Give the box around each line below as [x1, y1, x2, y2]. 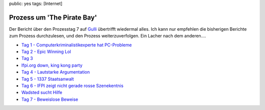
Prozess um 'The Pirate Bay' [9, 13, 97, 21]
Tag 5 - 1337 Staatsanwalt [21, 76, 74, 82]
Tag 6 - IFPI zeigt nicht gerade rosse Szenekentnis [21, 83, 124, 89]
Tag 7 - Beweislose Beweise [21, 96, 79, 102]
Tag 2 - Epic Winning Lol [21, 49, 71, 55]
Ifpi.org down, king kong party [21, 62, 83, 68]
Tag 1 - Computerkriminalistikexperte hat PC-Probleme [21, 42, 132, 48]
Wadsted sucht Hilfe [21, 90, 62, 95]
